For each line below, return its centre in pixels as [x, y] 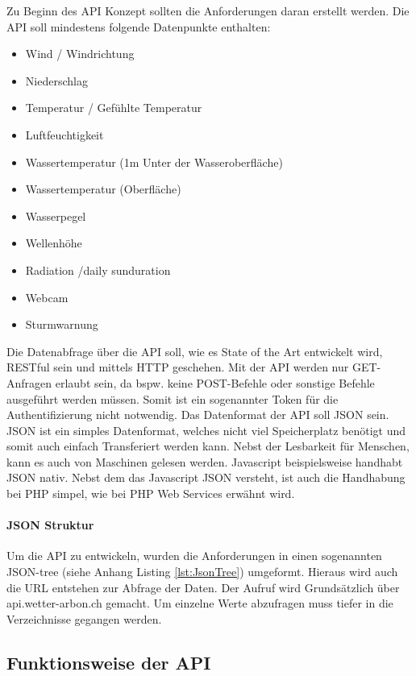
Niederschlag [56, 80]
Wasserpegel [56, 216]
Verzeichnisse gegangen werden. [84, 618]
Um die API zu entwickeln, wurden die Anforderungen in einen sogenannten [194, 556]
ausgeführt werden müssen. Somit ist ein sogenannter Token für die [173, 398]
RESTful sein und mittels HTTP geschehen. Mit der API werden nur [178, 367]
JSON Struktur [50, 525]
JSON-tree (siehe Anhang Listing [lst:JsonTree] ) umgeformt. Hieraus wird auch [202, 572]
